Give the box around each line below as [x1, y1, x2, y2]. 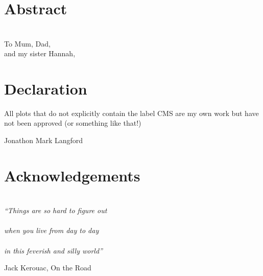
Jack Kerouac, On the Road [4, 262, 91, 273]
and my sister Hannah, [4, 48, 76, 59]
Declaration [4, 78, 87, 99]
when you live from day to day [4, 225, 99, 236]
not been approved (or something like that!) [4, 118, 141, 128]
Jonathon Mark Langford [4, 135, 83, 146]
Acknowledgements [4, 165, 140, 186]
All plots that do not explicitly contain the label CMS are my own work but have [4, 107, 259, 118]
